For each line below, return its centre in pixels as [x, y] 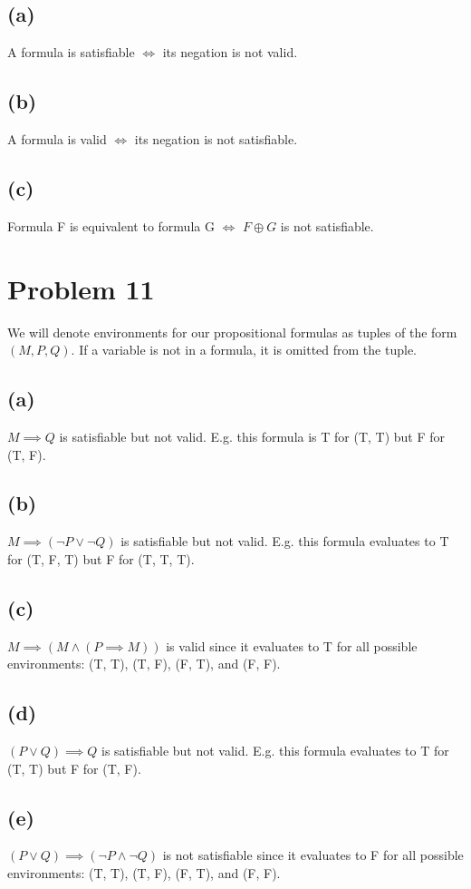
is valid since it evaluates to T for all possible [292, 645]
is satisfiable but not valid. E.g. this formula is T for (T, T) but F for [252, 436]
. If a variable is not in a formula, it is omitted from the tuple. [244, 350]
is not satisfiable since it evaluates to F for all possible [313, 855]
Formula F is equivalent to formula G [111, 225]
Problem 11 [81, 288]
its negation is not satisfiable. [216, 139]
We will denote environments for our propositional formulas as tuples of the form [232, 332]
